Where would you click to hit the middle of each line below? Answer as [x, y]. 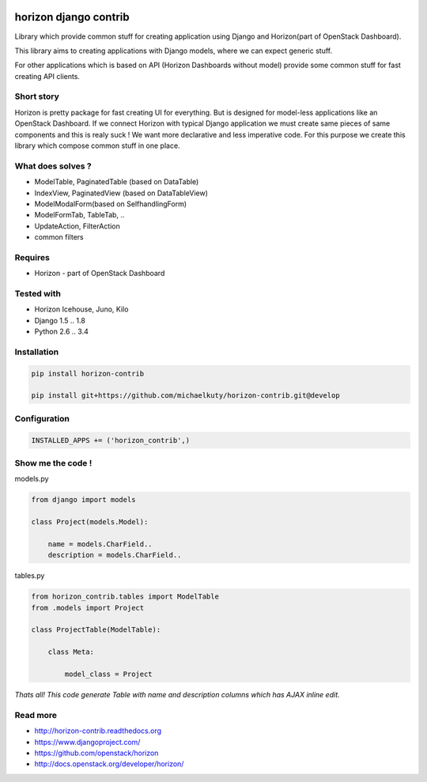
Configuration [42, 418]
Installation [37, 352]
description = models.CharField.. [115, 555]
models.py [32, 479]
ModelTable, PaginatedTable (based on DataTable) [117, 182]
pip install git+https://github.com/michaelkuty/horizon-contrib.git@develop [185, 396]
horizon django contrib [72, 17]
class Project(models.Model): [90, 522]
